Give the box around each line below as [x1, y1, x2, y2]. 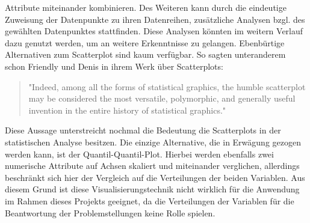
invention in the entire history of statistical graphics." [28, 103, 226, 116]
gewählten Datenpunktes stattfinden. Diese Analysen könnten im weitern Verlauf [5, 25, 303, 37]
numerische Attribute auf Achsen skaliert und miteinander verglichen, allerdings [5, 159, 300, 172]
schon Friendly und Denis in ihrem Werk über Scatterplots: [5, 60, 223, 72]
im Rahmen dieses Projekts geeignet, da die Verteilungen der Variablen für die [5, 194, 294, 207]
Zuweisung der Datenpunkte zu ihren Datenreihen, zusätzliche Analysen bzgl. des [5, 13, 305, 25]
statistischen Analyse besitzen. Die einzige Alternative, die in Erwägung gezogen [5, 135, 301, 148]
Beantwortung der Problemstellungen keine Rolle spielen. [5, 206, 215, 219]
